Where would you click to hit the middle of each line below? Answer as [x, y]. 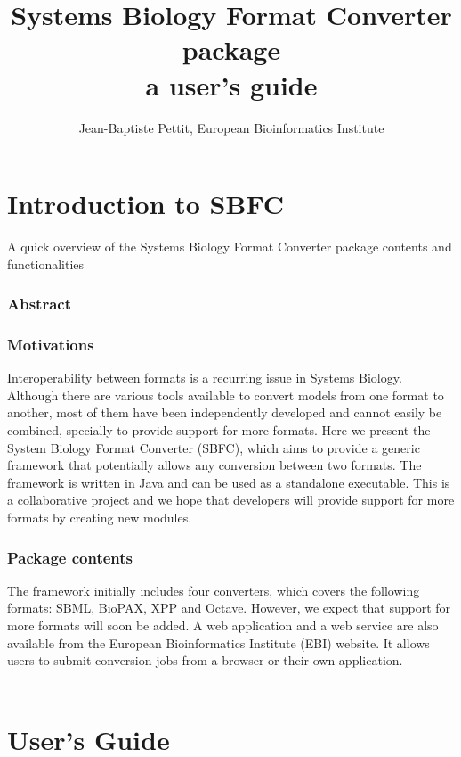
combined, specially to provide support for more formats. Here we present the [219, 430]
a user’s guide [231, 84]
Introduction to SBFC [146, 204]
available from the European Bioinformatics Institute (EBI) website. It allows [218, 642]
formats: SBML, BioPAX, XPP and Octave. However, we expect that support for [229, 608]
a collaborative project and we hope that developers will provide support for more [231, 500]
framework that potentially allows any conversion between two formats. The [214, 465]
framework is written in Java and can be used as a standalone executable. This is [229, 482]
